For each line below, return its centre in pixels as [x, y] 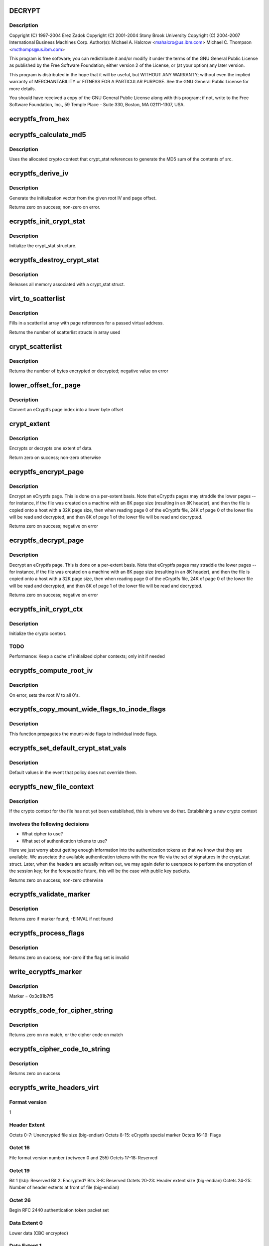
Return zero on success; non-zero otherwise [55, 457]
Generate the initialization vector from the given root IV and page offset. [83, 198]
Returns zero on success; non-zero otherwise [56, 880]
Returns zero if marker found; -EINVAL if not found [61, 919]
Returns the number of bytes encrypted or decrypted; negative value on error [89, 371]
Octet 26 [20, 1200]
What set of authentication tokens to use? [64, 841]
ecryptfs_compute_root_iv [51, 671]
